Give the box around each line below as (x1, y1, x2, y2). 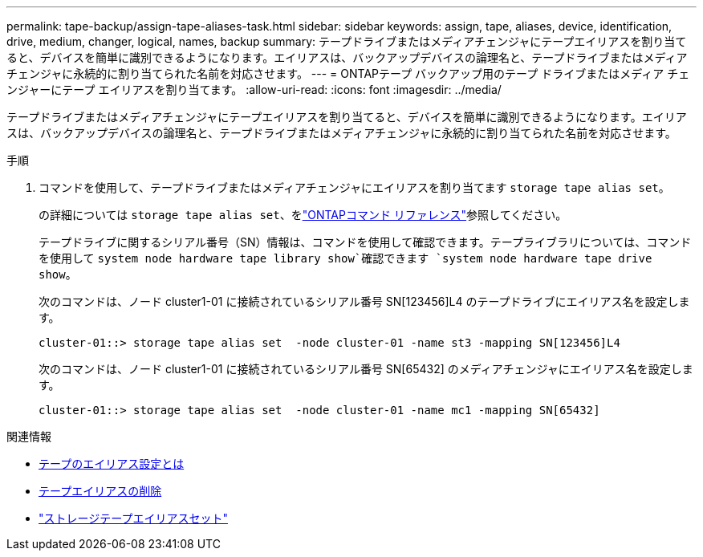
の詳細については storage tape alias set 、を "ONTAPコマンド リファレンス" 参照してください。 (39, 208, 567, 222)
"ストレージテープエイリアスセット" (39, 511, 228, 525)
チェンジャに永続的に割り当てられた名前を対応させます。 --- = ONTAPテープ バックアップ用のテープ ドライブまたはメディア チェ (6, 67, 690, 80)
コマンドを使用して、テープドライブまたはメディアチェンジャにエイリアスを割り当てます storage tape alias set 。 (39, 181, 670, 194)
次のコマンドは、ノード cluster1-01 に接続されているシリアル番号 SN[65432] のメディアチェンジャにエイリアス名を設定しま (39, 362, 693, 376)
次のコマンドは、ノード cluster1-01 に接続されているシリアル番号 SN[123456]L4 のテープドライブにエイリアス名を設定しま (39, 295, 690, 308)
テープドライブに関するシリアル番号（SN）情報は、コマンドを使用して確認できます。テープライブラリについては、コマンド (39, 235, 692, 249)
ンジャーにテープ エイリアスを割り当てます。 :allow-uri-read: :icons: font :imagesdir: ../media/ (6, 83, 502, 96)
